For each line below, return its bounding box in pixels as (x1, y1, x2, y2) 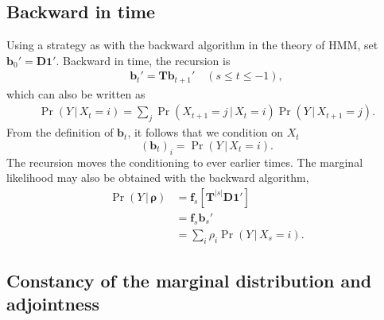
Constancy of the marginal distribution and (6, 268, 372, 292)
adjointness (6, 291, 99, 316)
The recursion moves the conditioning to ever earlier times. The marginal (6, 153, 363, 170)
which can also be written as (6, 85, 145, 102)
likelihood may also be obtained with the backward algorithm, (6, 169, 309, 186)
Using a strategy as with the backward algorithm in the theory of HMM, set (6, 37, 378, 53)
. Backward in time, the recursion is (56, 52, 231, 68)
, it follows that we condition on (127, 124, 284, 141)
